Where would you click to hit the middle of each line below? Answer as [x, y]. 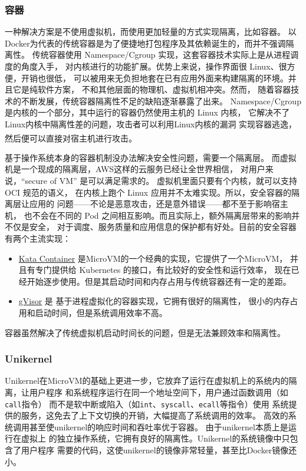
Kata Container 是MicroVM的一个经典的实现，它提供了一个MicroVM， [153, 258]
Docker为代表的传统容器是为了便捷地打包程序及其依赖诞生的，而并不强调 [145, 43]
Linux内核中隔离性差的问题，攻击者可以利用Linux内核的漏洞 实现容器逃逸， [151, 123]
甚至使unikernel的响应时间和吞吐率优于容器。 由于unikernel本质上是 [159, 426]
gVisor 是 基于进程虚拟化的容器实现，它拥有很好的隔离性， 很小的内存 [154, 301]
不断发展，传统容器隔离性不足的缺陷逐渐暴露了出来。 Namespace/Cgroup [161, 101]
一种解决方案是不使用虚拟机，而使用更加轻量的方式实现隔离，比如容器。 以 [151, 32]
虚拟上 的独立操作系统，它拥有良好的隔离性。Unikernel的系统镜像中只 [155, 438]
